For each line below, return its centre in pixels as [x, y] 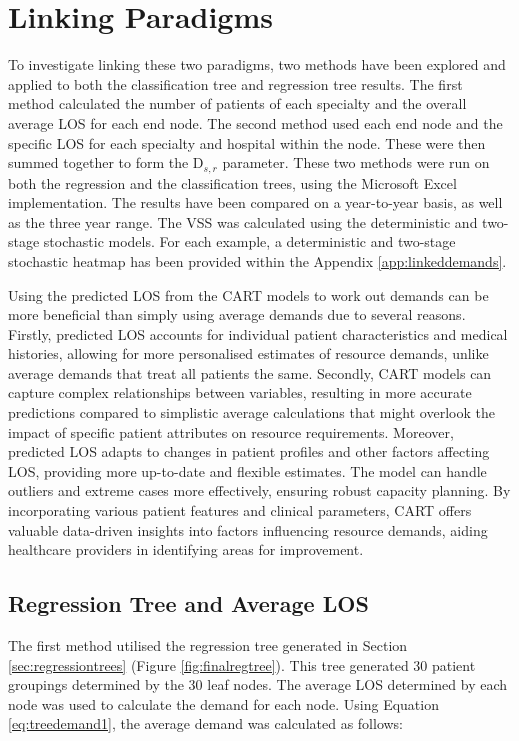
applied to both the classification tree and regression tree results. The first [235, 83]
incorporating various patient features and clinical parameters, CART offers [240, 510]
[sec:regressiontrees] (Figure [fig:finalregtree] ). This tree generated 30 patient [242, 664]
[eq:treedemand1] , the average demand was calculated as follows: [206, 723]
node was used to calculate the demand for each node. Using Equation [223, 703]
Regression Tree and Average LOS [188, 603]
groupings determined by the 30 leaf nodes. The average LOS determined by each [258, 684]
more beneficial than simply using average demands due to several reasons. [237, 314]
